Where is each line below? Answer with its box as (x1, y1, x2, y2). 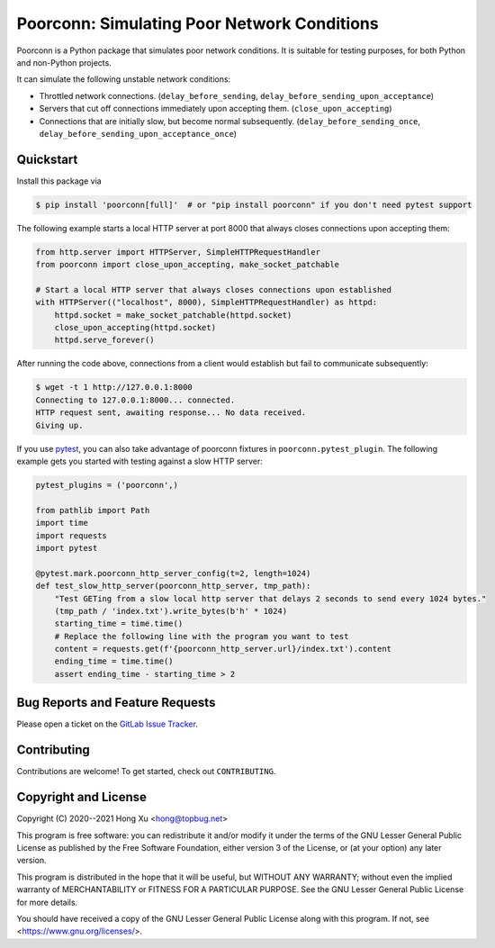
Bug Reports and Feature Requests (16, 695, 216, 710)
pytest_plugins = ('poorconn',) (35, 480, 179, 490)
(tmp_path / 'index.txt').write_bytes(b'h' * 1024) (54, 606, 288, 616)
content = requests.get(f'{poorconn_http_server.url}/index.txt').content (54, 644, 391, 655)
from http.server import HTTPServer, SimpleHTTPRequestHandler (35, 247, 321, 257)
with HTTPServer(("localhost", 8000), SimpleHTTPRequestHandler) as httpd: (35, 297, 378, 308)
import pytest (35, 543, 98, 553)
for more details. (16, 897, 78, 907)
